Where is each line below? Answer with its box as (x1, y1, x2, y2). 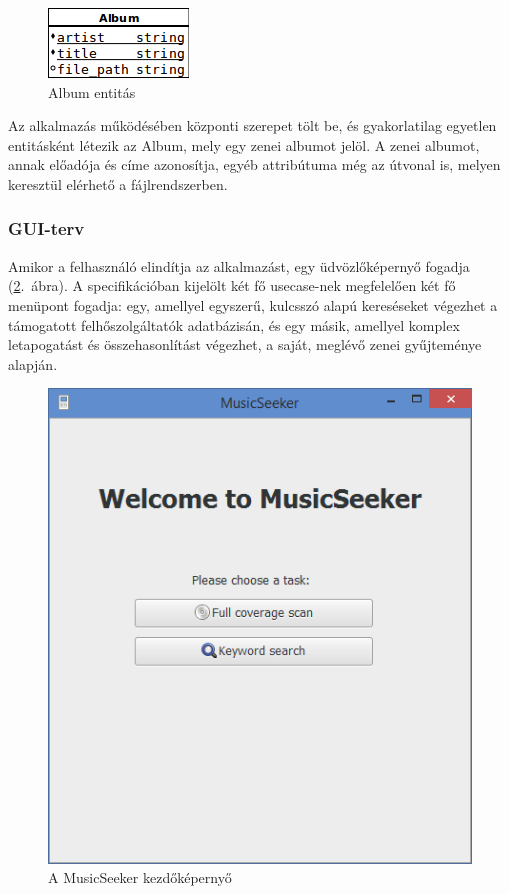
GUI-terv (8, 216, 85, 241)
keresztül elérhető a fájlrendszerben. (8, 173, 228, 194)
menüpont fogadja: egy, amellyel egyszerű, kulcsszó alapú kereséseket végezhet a (8, 294, 498, 315)
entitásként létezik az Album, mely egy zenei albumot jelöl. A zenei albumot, (8, 134, 480, 155)
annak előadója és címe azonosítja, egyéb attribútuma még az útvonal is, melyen (8, 154, 501, 175)
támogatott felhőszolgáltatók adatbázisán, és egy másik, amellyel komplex (8, 314, 460, 335)
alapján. (8, 353, 58, 374)
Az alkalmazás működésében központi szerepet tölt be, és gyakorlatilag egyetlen (8, 115, 497, 136)
